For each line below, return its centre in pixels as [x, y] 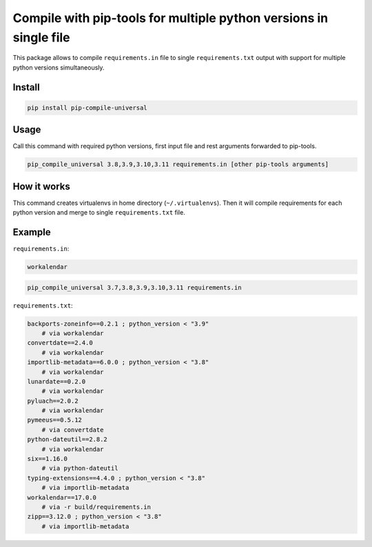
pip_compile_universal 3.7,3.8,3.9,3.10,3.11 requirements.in [134, 287]
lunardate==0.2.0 [56, 381]
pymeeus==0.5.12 [55, 420]
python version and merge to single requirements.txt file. [99, 212]
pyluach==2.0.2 [53, 401]
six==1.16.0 [48, 459]
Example [32, 232]
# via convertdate [73, 430]
